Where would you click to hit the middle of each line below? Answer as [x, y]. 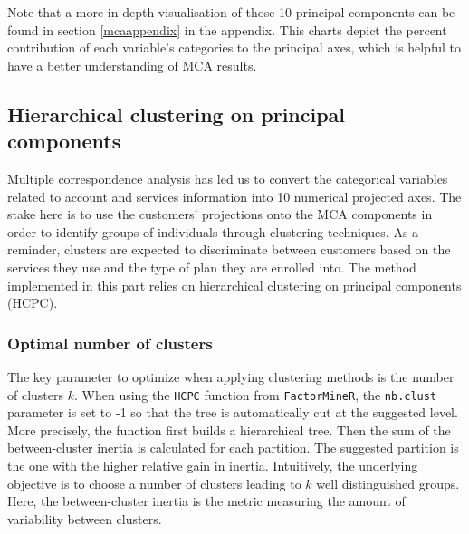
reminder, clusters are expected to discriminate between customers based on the [229, 249]
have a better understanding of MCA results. [132, 65]
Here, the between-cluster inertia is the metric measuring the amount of [206, 501]
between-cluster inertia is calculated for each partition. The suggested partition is [233, 448]
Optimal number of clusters [110, 343]
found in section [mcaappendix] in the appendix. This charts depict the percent [227, 29]
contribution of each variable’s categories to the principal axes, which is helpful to [234, 48]
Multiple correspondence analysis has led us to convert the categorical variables [228, 178]
